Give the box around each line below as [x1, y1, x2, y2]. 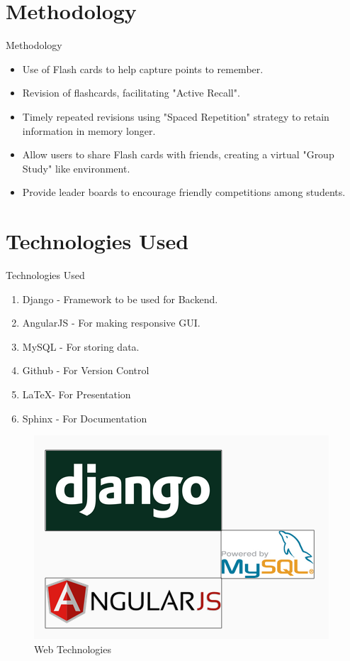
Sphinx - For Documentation [22, 410, 147, 425]
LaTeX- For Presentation [22, 386, 131, 401]
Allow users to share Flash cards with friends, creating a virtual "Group [22, 147, 334, 162]
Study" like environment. [22, 160, 130, 175]
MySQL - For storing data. [22, 339, 140, 354]
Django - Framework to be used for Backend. [22, 291, 218, 306]
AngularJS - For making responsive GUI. [22, 315, 201, 330]
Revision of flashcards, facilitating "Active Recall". [22, 85, 240, 100]
